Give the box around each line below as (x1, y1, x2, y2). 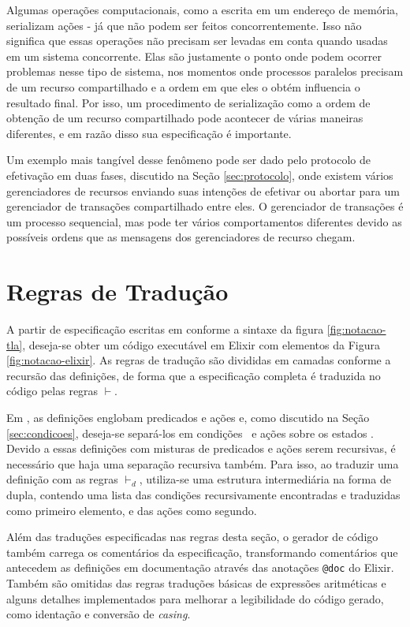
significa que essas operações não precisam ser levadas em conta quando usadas (6, 32, 388, 49)
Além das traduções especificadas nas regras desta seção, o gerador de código (6, 528, 378, 545)
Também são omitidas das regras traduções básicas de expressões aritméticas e (6, 575, 386, 591)
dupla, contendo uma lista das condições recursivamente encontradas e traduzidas (6, 486, 401, 502)
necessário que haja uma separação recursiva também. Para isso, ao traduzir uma (6, 455, 399, 472)
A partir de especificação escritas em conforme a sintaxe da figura (6, 321, 324, 338)
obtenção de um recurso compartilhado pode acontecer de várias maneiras (6, 110, 363, 126)
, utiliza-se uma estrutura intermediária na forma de (139, 471, 391, 487)
